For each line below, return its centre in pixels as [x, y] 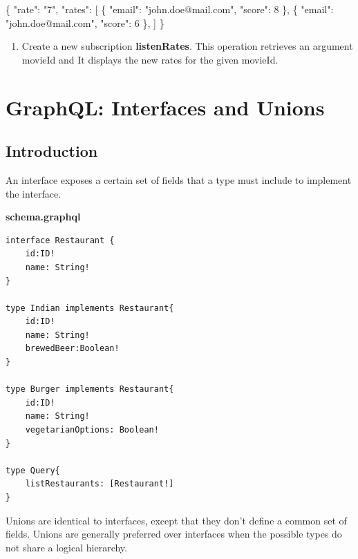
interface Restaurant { [60, 240]
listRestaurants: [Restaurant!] [100, 484]
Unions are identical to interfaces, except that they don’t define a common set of [176, 520]
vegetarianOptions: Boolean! [92, 430]
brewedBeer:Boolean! [72, 349]
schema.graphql [43, 217]
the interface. [34, 193]
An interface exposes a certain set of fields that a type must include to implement [179, 179]
